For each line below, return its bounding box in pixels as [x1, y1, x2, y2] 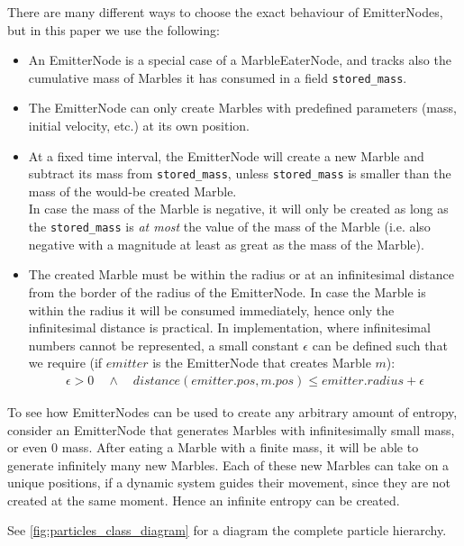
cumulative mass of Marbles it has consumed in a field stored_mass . [28, 68, 407, 86]
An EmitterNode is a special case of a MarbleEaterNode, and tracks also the [28, 50, 451, 69]
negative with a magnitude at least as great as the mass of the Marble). [28, 234, 424, 253]
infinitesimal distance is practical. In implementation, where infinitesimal [28, 318, 431, 337]
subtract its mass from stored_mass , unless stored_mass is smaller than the [28, 164, 451, 183]
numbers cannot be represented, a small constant [28, 335, 299, 354]
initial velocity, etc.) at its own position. [28, 116, 250, 135]
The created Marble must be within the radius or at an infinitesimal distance [28, 265, 454, 284]
